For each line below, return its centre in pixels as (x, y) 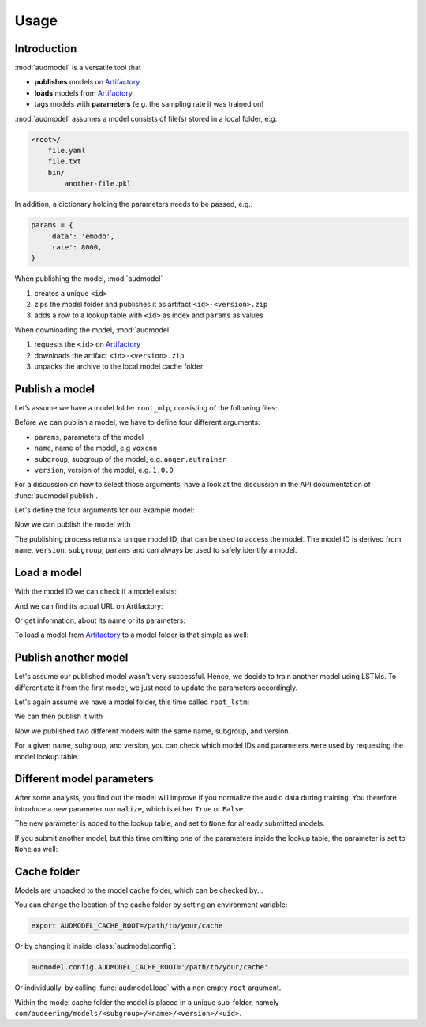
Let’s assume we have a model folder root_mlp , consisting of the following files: (146, 407)
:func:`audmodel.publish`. (56, 495)
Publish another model (71, 658)
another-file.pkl (98, 184)
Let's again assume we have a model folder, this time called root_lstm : (132, 702)
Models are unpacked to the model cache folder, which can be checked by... (139, 890)
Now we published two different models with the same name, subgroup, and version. (153, 731)
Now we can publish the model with (73, 524)
